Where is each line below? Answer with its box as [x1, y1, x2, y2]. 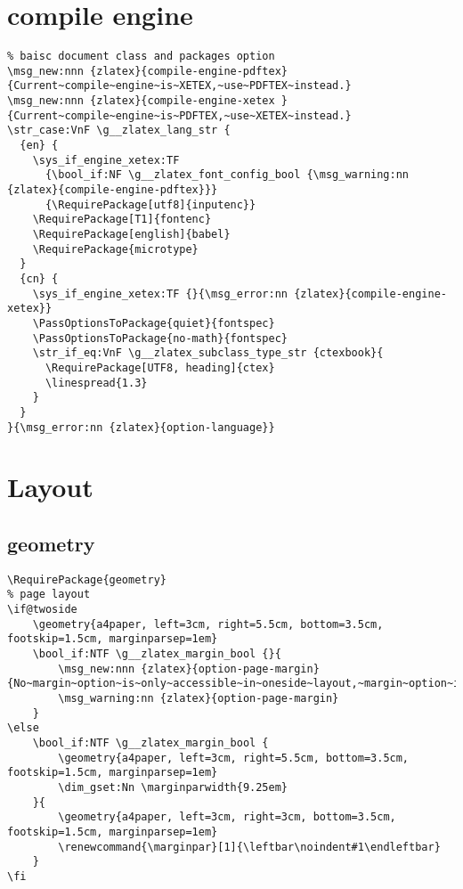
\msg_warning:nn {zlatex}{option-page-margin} [58, 692, 339, 705]
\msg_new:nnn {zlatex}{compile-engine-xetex [7, 94, 275, 108]
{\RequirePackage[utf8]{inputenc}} [45, 198, 256, 211]
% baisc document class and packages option [7, 50, 275, 63]
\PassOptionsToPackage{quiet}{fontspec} [32, 316, 275, 330]
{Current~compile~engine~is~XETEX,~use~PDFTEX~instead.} [7, 79, 352, 93]
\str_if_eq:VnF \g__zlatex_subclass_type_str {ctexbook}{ [32, 347, 384, 360]
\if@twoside [7, 603, 77, 616]
